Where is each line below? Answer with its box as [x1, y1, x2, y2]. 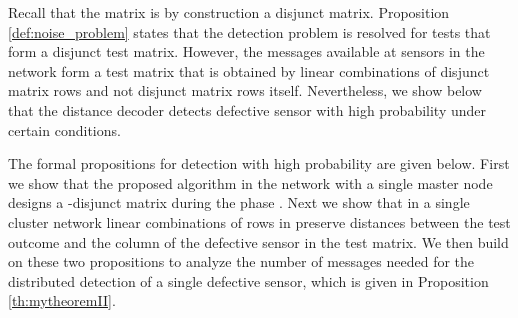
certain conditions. [8, 119, 121, 140]
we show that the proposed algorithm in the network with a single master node [8, 172, 493, 193]
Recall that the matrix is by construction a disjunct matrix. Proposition [8, 2, 450, 22]
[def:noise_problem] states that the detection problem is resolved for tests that [8, 21, 491, 42]
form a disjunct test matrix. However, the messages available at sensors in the [8, 41, 485, 62]
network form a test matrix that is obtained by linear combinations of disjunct [8, 60, 490, 81]
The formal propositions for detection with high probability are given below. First [8, 153, 510, 174]
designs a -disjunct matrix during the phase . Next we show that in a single [8, 192, 470, 213]
